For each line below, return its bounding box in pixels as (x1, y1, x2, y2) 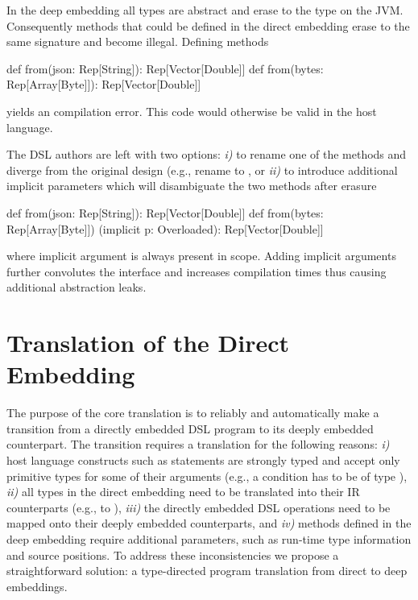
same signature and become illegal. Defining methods (6, 33, 269, 50)
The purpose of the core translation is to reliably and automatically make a (6, 404, 379, 421)
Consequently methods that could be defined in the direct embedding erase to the (6, 17, 410, 34)
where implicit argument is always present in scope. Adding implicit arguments (6, 247, 396, 264)
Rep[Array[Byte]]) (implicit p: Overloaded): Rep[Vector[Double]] (6, 220, 324, 237)
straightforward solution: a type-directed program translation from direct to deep (6, 562, 408, 579)
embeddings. (6, 577, 68, 594)
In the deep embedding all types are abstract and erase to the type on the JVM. (6, 2, 404, 18)
